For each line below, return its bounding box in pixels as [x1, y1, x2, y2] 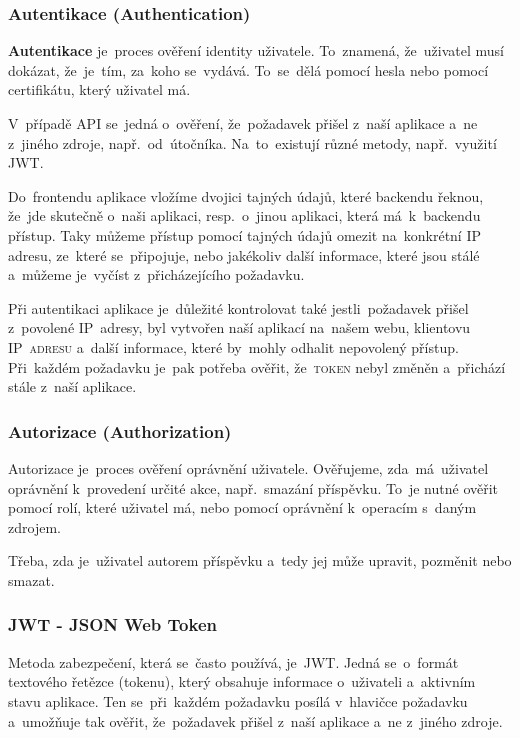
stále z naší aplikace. [8, 376, 137, 397]
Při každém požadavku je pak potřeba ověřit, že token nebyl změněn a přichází [8, 356, 506, 377]
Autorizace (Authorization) [8, 418, 232, 443]
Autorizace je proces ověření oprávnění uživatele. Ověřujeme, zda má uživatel [8, 457, 489, 478]
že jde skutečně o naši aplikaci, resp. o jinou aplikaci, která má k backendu [8, 205, 481, 226]
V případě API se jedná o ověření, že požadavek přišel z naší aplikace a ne [8, 113, 478, 133]
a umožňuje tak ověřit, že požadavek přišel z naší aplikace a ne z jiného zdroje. [8, 710, 503, 731]
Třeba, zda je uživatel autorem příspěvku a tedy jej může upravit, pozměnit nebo [8, 550, 512, 571]
